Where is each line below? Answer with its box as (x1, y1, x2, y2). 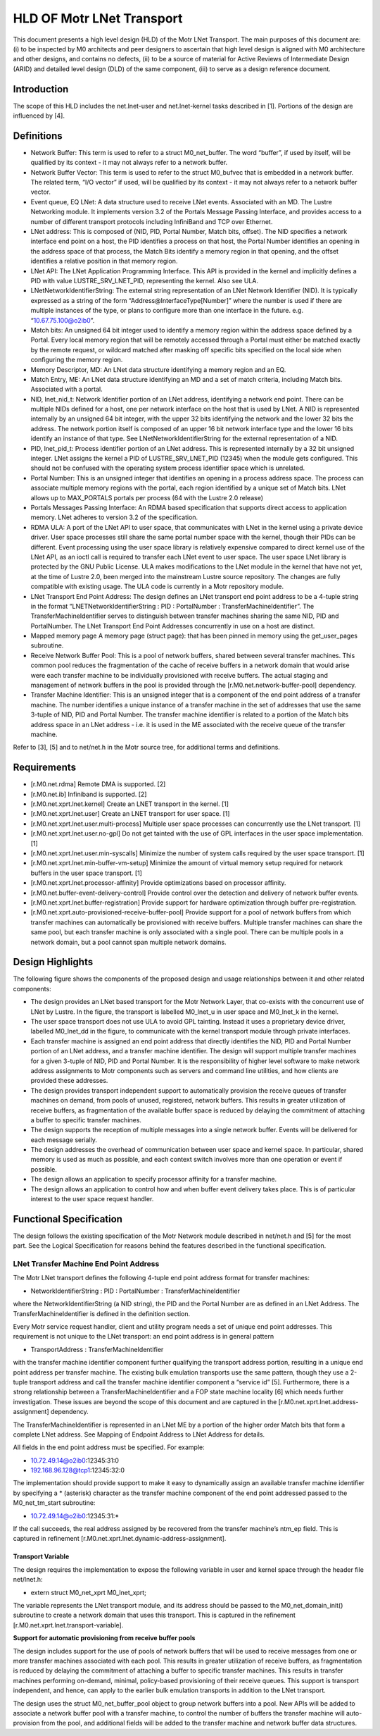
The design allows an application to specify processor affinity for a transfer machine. (30, 1175, 277, 1184)
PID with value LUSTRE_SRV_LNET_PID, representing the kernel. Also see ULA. (30, 277, 259, 285)
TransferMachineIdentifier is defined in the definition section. (13, 1309, 191, 1317)
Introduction (13, 83, 69, 95)
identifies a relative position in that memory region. (30, 257, 178, 266)
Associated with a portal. (30, 385, 103, 394)
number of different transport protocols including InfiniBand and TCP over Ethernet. (30, 217, 273, 225)
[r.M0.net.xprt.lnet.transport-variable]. (13, 1620, 124, 1629)
